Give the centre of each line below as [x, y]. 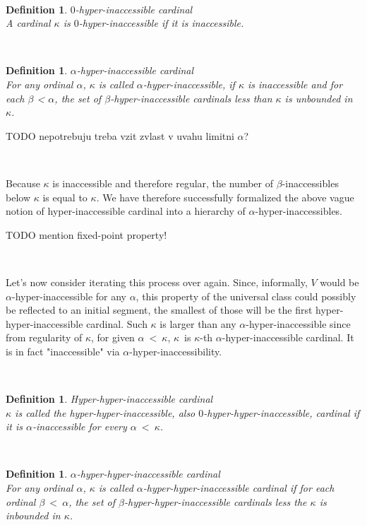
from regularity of [44, 337]
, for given [113, 337]
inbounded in [33, 515]
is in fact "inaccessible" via [63, 351]
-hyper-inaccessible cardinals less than [191, 98]
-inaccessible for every [79, 426]
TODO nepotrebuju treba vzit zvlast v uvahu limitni [120, 135]
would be [339, 282]
